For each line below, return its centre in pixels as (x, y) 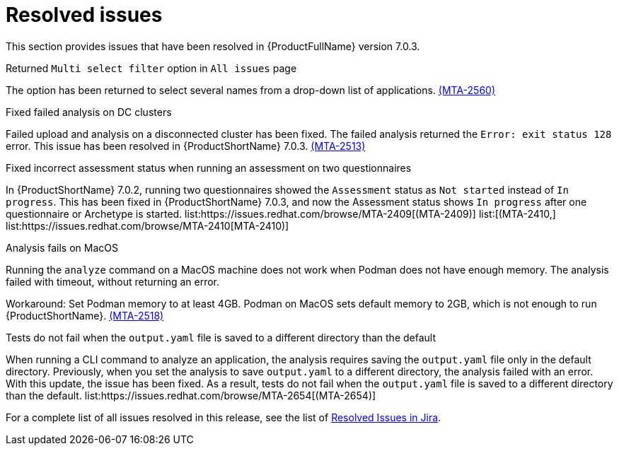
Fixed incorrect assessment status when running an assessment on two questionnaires (209, 168)
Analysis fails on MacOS (62, 247)
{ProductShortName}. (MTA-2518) (85, 315)
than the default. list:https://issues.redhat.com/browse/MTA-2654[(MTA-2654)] (191, 395)
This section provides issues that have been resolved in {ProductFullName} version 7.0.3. (213, 46)
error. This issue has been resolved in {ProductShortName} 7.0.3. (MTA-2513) (186, 146)
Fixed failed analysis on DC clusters (89, 112)
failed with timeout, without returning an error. (113, 281)
